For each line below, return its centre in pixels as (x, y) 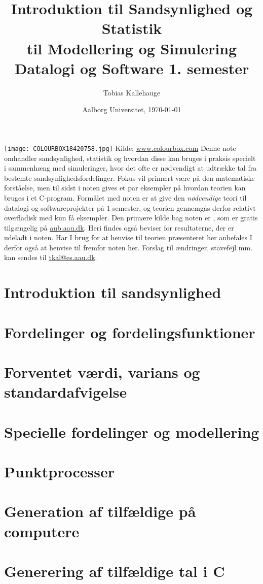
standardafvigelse (66, 392)
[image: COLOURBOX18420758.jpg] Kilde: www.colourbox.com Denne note (120, 148)
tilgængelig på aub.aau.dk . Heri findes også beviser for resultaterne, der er (119, 227)
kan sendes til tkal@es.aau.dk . (51, 257)
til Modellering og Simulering (132, 48)
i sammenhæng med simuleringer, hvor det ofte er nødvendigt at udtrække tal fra (130, 168)
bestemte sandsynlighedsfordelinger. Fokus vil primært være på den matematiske (129, 177)
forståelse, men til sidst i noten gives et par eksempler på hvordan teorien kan (125, 188)
